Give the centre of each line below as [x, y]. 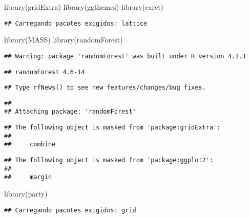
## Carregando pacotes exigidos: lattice [76, 23]
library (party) [26, 194]
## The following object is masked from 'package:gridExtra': [112, 128]
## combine [30, 145]
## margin [28, 177]
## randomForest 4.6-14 [45, 72]
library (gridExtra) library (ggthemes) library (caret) [84, 7]
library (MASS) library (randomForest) [64, 40]
